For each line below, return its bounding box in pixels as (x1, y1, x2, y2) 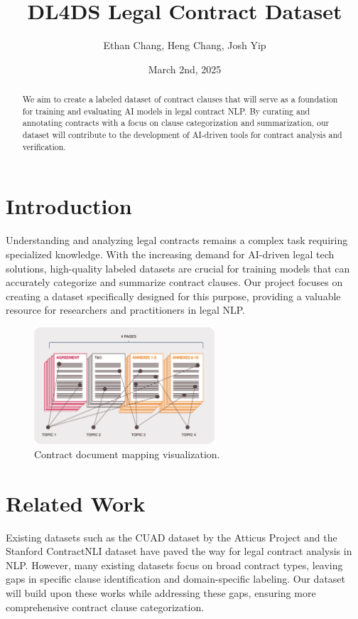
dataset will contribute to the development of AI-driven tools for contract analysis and (22, 129, 342, 141)
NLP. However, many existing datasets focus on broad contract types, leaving (6, 557, 343, 572)
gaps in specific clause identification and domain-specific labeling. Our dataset (6, 571, 346, 586)
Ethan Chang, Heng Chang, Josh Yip (103, 38, 266, 53)
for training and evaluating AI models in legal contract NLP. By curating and (22, 105, 310, 117)
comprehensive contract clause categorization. (6, 599, 205, 614)
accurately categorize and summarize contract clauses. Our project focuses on (6, 275, 343, 290)
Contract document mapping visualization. (34, 446, 220, 461)
